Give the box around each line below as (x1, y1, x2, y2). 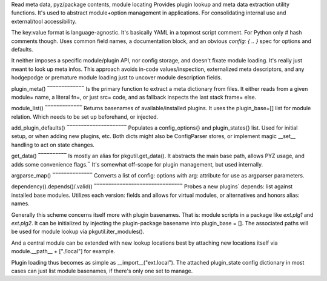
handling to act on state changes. (11, 141, 95, 148)
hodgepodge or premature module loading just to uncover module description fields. (11, 74, 222, 81)
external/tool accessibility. (11, 18, 77, 25)
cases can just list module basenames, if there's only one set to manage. (11, 267, 193, 274)
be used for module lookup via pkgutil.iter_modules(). (11, 228, 145, 236)
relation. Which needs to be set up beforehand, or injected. (11, 113, 159, 121)
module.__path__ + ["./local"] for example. (11, 248, 116, 255)
